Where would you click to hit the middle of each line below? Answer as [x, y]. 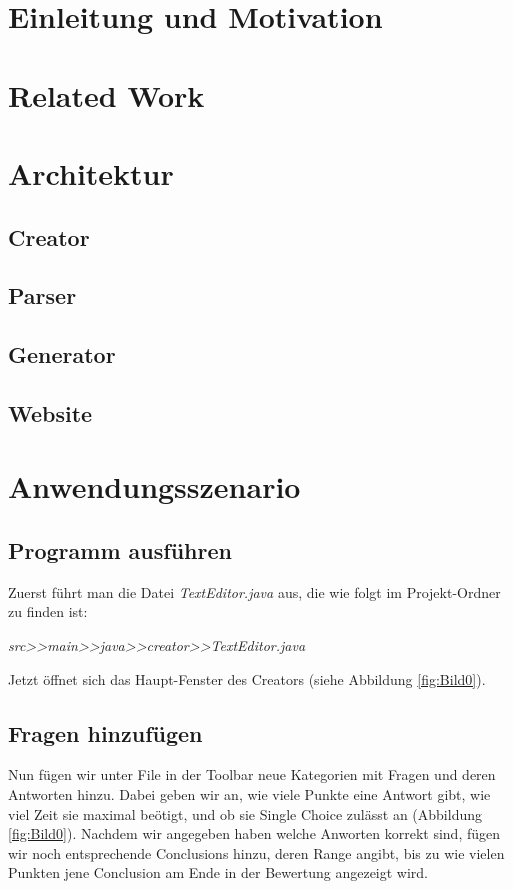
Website [50, 412]
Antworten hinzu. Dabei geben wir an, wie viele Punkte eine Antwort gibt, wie [249, 794]
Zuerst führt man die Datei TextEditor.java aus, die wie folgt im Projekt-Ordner [254, 591]
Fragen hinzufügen [105, 732]
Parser [42, 295]
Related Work [106, 94]
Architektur [91, 172]
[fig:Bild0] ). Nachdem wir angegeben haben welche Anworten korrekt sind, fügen [254, 833]
